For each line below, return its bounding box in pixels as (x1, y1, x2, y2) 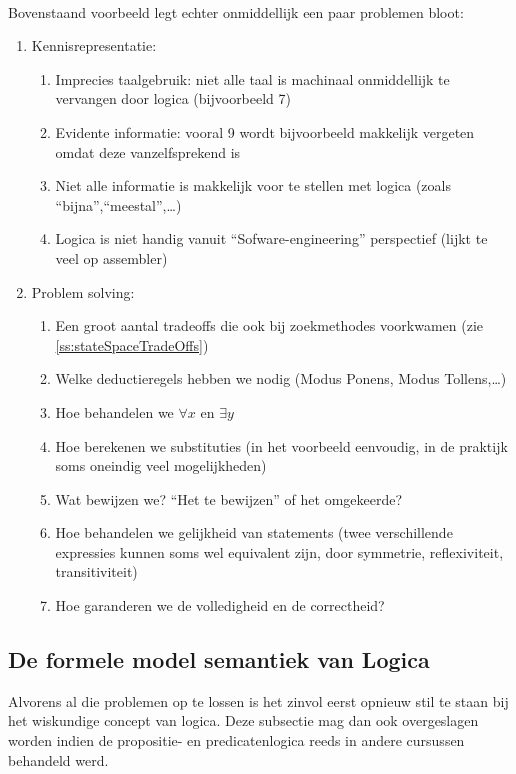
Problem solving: (31, 281, 135, 302)
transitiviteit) (55, 561, 138, 582)
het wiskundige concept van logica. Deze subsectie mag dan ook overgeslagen (8, 710, 479, 731)
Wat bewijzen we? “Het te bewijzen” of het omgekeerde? (55, 488, 403, 509)
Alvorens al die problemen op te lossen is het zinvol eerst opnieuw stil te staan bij (8, 690, 509, 711)
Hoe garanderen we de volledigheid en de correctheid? (55, 595, 385, 616)
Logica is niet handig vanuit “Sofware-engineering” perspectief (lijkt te (55, 228, 488, 249)
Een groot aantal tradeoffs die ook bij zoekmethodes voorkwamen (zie (55, 315, 484, 336)
